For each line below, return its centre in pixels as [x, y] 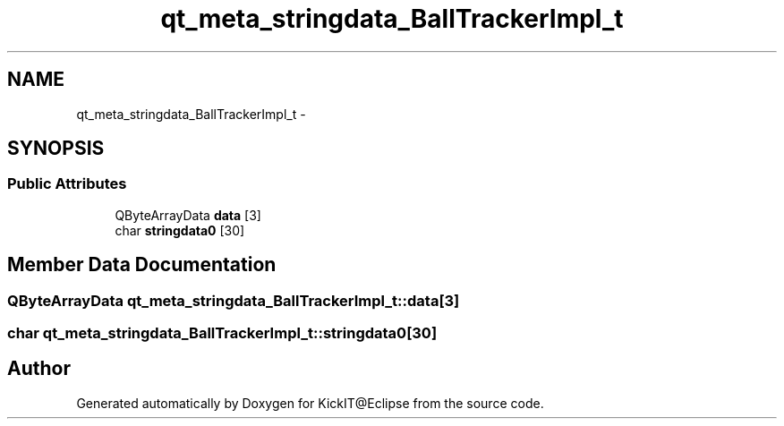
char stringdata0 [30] [180, 230]
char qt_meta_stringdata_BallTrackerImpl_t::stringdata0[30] [222, 333]
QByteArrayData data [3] [188, 215]
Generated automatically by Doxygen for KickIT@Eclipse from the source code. [310, 403]
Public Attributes [67, 184]
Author [39, 369]
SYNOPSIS [56, 149]
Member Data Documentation [142, 265]
